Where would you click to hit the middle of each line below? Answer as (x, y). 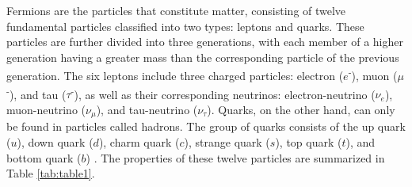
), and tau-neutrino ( (147, 109)
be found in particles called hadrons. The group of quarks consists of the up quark (206, 126)
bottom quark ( (44, 157)
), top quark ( (309, 141)
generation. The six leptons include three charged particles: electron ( (175, 76)
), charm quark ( (139, 141)
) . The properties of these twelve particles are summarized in (235, 157)
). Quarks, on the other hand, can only (301, 109)
